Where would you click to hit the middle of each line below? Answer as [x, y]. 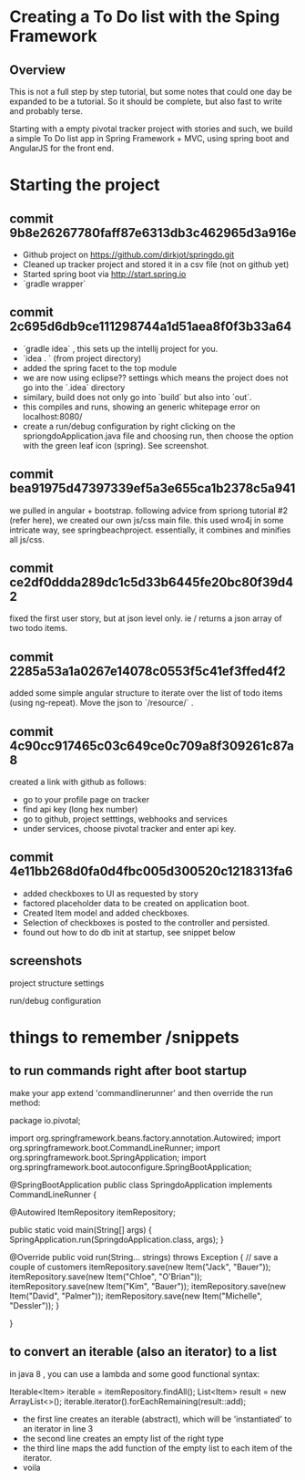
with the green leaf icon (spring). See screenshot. [116, 445]
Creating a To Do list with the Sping [145, 17]
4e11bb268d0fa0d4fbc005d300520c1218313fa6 [151, 871]
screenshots [46, 961]
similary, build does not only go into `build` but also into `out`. [137, 397]
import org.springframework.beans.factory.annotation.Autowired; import [145, 1138]
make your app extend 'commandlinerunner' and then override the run [142, 1092]
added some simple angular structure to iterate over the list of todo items [146, 693]
